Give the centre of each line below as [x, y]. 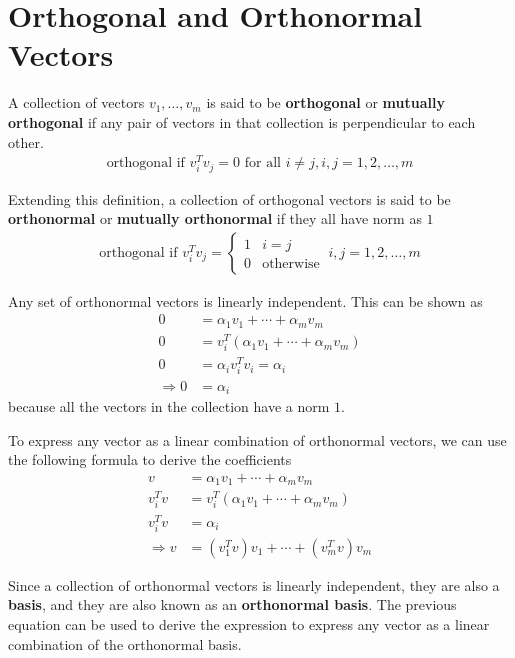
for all [262, 163]
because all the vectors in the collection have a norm [169, 405]
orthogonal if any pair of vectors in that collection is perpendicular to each [242, 121]
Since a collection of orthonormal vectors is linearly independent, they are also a [254, 584]
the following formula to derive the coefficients [150, 459]
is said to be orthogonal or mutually [325, 102]
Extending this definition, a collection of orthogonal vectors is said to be [229, 198]
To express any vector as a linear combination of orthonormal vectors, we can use [257, 439]
